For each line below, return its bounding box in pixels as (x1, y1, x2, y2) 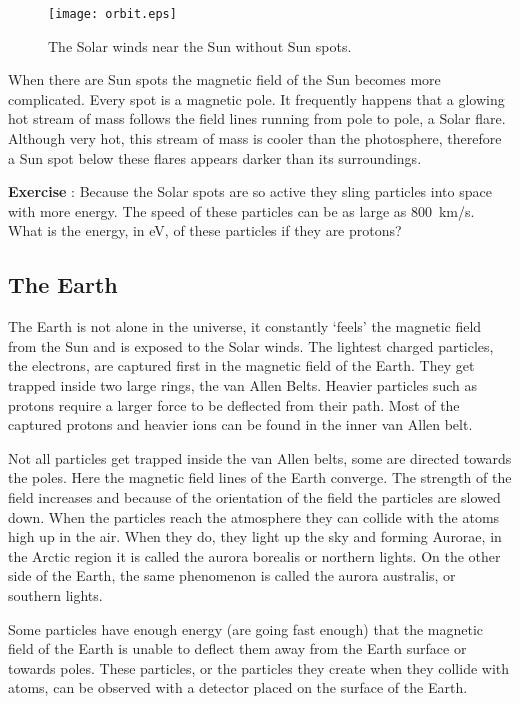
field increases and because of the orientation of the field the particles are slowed (8, 486, 501, 507)
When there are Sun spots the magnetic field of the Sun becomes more (8, 69, 441, 90)
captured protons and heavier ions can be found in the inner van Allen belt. (8, 414, 473, 435)
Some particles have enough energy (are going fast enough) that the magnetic (8, 618, 484, 639)
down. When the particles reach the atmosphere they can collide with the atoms (8, 506, 500, 527)
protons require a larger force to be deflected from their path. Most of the (8, 394, 460, 415)
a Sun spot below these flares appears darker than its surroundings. (8, 147, 422, 168)
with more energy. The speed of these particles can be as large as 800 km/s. (8, 200, 475, 221)
